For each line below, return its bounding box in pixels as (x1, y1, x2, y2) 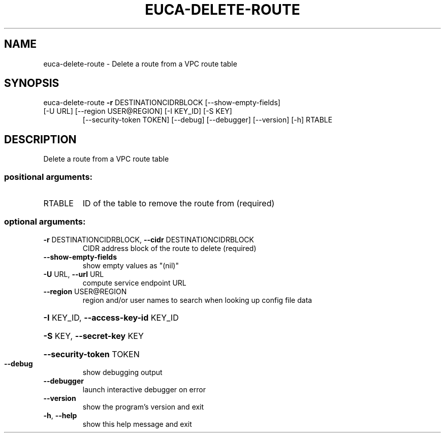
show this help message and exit (82, 419, 192, 428)
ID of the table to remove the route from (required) (82, 198, 275, 209)
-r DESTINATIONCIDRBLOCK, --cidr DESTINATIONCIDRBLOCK (43, 235, 254, 244)
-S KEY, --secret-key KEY (43, 330, 144, 341)
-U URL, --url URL (43, 269, 104, 278)
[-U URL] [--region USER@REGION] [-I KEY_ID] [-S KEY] (43, 107, 232, 116)
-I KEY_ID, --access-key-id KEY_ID (43, 312, 179, 323)
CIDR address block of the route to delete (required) (82, 243, 257, 253)
